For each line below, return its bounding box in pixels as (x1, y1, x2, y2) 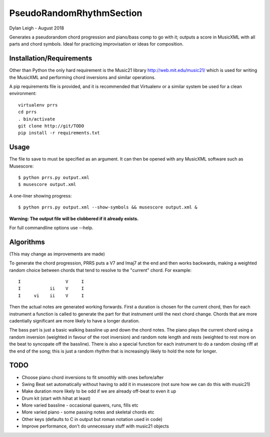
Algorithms (9, 237, 45, 246)
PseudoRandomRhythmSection (9, 7, 142, 18)
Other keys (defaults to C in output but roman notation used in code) (21, 416, 162, 422)
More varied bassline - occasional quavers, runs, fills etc (21, 402, 138, 408)
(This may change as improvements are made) (9, 250, 105, 257)
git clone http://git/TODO (18, 123, 84, 128)
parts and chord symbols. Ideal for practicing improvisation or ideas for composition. (9, 41, 183, 47)
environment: (9, 90, 37, 96)
